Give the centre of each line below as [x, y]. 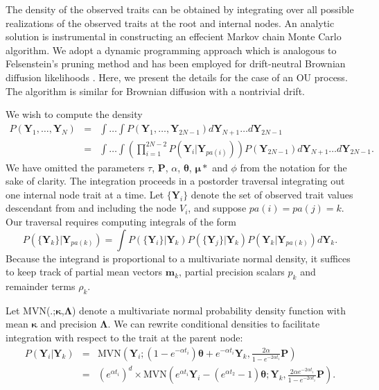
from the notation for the [293, 167]
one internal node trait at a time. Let [85, 194]
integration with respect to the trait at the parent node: [124, 337]
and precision [69, 324]
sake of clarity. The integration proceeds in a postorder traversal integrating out [175, 181]
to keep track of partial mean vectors [84, 272]
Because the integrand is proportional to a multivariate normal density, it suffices [178, 258]
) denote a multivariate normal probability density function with [209, 310]
